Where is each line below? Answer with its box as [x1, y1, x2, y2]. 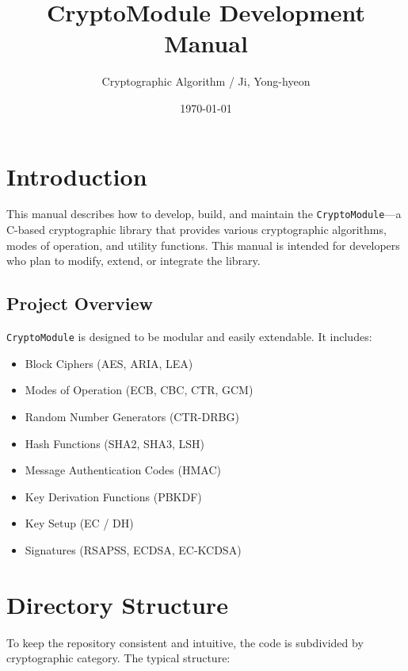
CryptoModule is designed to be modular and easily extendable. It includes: [6, 328, 372, 345]
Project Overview [6, 291, 154, 316]
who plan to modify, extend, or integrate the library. [6, 252, 261, 269]
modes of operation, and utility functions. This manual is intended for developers [6, 236, 400, 253]
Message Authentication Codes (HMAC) [25, 462, 221, 478]
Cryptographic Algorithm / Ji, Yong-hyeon [101, 73, 311, 90]
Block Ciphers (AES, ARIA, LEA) [25, 355, 193, 371]
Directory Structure [6, 588, 228, 620]
